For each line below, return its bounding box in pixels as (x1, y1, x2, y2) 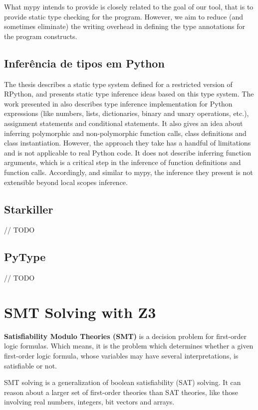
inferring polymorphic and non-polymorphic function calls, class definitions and (4, 127, 247, 138)
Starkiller (4, 201, 53, 216)
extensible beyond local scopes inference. (4, 176, 128, 187)
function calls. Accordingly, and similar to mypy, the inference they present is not (4, 166, 253, 177)
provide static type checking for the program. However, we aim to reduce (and (4, 11, 243, 21)
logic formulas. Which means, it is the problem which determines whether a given (4, 340, 254, 351)
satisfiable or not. (4, 360, 57, 370)
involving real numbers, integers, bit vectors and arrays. (4, 396, 175, 407)
